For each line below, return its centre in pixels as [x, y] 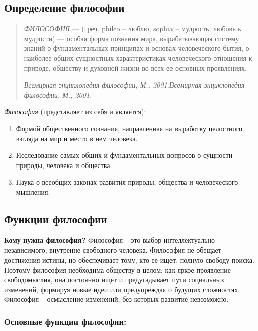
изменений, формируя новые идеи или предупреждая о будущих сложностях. [122, 289]
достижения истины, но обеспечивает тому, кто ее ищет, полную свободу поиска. [129, 259]
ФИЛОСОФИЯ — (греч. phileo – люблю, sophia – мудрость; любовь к [133, 28]
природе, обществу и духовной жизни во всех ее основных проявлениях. [135, 68]
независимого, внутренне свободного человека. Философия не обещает [113, 250]
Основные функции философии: [65, 321]
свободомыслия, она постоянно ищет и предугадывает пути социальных [114, 279]
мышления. [33, 191]
